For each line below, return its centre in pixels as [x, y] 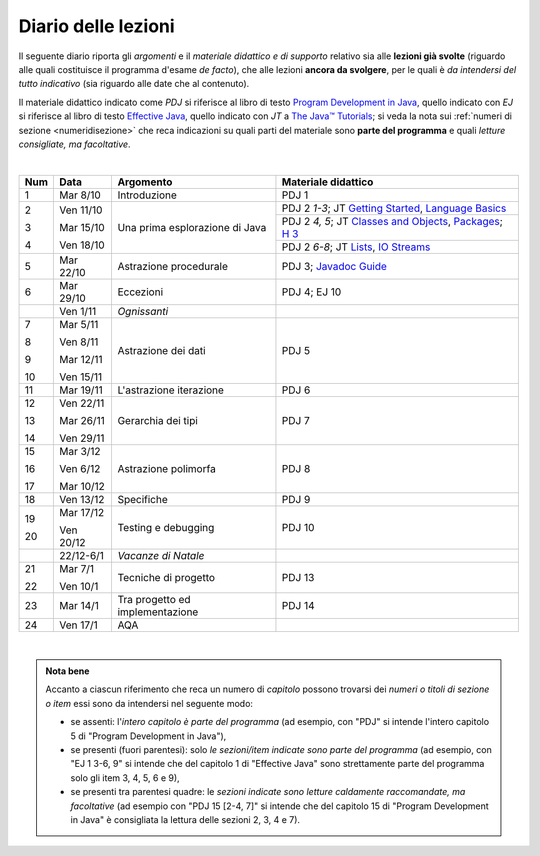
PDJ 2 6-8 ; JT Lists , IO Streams [356, 247]
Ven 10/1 [78, 586]
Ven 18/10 [81, 245]
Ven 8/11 [78, 342]
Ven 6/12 [79, 468]
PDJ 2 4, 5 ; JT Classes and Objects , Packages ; [392, 221]
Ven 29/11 [81, 438]
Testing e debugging [166, 527]
